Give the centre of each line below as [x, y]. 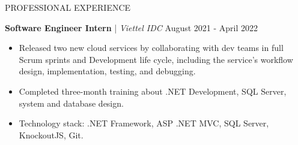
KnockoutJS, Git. [51, 135]
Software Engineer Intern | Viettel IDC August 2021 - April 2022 [132, 27]
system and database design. [71, 103]
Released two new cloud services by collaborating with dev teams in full [151, 48]
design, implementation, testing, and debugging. [107, 71]
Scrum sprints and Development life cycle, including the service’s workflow [156, 59]
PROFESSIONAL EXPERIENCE [68, 7]
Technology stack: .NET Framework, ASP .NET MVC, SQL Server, [144, 123]
